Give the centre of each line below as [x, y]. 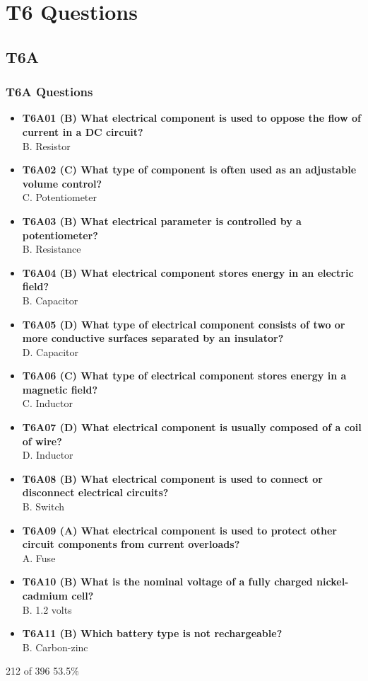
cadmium [45, 595]
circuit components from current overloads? [131, 544]
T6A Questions [49, 92]
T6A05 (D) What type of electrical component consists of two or [184, 324]
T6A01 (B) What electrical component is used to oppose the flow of [191, 118]
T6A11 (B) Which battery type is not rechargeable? [152, 633]
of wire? [42, 441]
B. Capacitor [50, 300]
